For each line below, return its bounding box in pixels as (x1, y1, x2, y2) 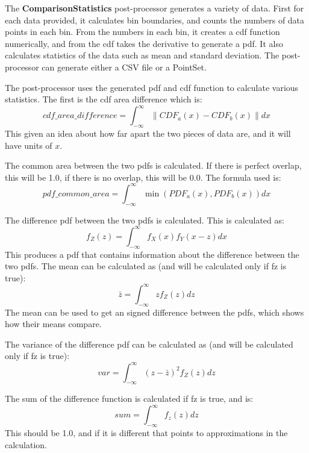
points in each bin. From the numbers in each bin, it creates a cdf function (5, 25, 280, 38)
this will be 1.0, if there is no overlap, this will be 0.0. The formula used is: (5, 170, 281, 183)
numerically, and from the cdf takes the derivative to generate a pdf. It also (5, 37, 283, 49)
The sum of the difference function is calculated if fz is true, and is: (5, 392, 254, 405)
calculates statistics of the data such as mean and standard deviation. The (5, 49, 279, 61)
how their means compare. (5, 317, 102, 330)
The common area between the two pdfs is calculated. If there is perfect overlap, (5, 159, 302, 172)
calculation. (5, 438, 48, 451)
